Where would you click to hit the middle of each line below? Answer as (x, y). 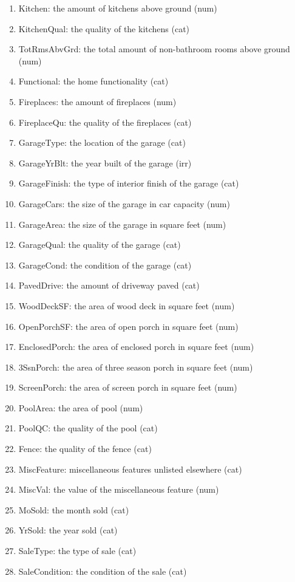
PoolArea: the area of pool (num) (81, 407)
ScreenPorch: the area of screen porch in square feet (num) (128, 387)
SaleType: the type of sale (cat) (77, 551)
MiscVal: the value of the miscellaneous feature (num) (119, 489)
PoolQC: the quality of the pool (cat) (88, 428)
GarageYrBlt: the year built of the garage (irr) (105, 163)
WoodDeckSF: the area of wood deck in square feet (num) (127, 305)
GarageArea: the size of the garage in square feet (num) (122, 224)
